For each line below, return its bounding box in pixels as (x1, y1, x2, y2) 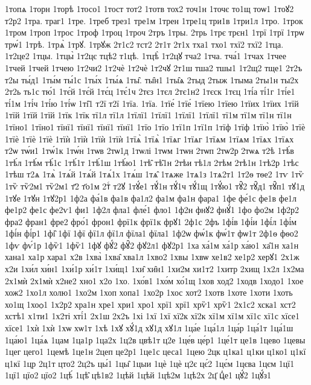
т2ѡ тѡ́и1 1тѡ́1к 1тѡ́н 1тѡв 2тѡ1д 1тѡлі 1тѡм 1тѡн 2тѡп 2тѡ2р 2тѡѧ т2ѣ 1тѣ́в (5, 144, 294, 157)
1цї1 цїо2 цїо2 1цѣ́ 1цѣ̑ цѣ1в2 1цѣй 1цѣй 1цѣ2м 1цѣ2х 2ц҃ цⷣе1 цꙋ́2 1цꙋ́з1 (5, 369, 272, 381)
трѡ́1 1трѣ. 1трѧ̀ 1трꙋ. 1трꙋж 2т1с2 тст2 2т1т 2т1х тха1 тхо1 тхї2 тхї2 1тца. (5, 37, 284, 50)
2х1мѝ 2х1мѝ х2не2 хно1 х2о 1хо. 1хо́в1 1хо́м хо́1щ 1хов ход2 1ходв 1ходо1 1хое (5, 274, 304, 287)
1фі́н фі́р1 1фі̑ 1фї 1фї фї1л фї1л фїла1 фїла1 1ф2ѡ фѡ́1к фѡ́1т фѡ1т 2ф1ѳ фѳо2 (5, 227, 298, 240)
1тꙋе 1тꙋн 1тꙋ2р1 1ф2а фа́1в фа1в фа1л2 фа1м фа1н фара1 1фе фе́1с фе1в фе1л (5, 191, 297, 204)
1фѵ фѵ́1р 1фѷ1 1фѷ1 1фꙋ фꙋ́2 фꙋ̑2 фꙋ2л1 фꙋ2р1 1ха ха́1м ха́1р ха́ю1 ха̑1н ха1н (5, 238, 299, 251)
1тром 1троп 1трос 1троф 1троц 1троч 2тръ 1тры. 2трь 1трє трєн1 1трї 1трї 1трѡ (5, 26, 304, 39)
